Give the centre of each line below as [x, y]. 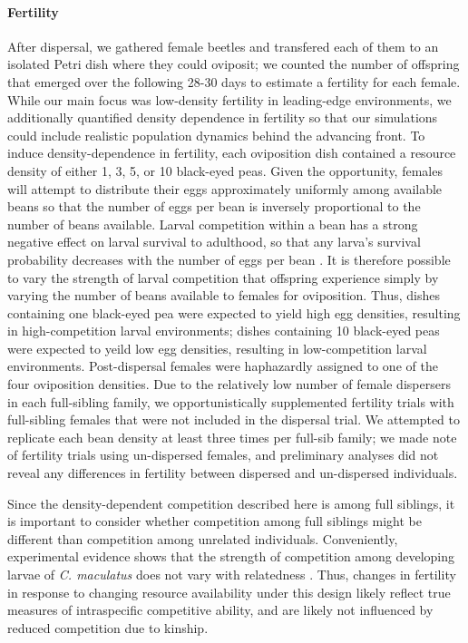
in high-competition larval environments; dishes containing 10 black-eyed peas [224, 331]
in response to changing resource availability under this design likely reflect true [229, 592]
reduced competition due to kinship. [108, 627]
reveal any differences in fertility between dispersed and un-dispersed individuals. [233, 473]
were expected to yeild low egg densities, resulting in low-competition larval [217, 348]
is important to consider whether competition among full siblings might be [215, 521]
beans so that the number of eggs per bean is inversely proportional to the [214, 206]
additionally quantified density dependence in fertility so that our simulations [223, 117]
